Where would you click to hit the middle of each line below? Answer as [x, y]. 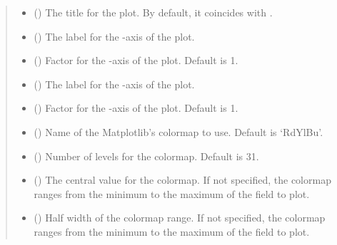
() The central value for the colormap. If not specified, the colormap [182, 180]
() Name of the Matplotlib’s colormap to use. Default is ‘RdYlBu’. [178, 131]
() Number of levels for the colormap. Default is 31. [146, 156]
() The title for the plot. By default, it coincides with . [153, 12]
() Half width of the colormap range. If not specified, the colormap [180, 218]
